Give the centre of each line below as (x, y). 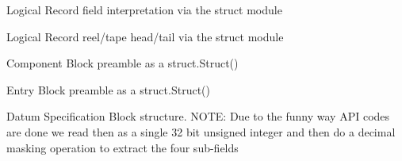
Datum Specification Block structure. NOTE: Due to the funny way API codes (198, 116)
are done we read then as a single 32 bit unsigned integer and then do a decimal (201, 131)
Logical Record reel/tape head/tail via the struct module (145, 36)
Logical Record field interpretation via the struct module (144, 10)
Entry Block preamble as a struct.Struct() (108, 89)
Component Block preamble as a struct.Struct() (123, 63)
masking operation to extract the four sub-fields (123, 147)
